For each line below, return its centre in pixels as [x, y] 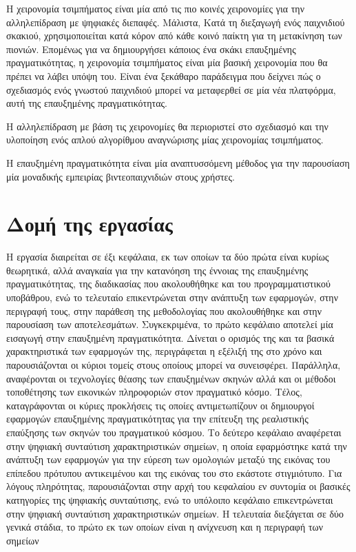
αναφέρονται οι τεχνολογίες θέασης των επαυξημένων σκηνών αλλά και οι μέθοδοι [171, 378]
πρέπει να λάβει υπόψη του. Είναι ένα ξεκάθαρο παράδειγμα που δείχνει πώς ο [164, 75]
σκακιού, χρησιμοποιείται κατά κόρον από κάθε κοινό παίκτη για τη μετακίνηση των [174, 35]
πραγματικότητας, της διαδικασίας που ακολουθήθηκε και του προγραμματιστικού [168, 284]
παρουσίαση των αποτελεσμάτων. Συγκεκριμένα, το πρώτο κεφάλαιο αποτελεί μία [170, 324]
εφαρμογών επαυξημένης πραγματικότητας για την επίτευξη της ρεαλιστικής [157, 419]
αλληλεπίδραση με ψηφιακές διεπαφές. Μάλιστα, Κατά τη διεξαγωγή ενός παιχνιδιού [176, 22]
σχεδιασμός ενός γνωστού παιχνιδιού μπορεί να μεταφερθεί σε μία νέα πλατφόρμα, [171, 89]
